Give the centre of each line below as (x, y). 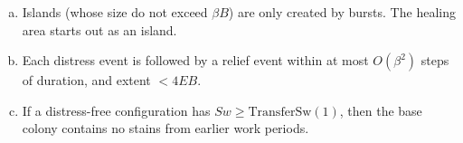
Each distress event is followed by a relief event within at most (195, 60)
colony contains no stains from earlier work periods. (165, 128)
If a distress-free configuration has (116, 110)
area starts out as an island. (99, 29)
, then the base (381, 110)
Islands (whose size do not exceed (115, 12)
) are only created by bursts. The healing (342, 12)
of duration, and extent (86, 80)
